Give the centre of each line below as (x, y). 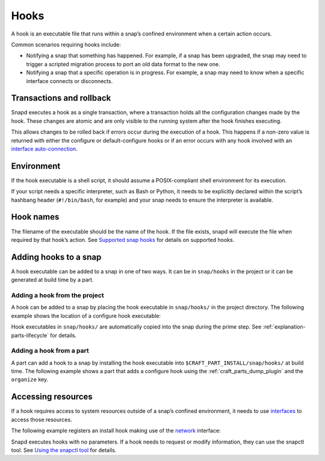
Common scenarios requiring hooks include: (66, 45)
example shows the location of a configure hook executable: (86, 315)
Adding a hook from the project (58, 295)
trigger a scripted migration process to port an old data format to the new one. (123, 64)
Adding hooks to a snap (56, 257)
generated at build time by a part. (52, 280)
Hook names (35, 217)
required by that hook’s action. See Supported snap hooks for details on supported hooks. (123, 240)
